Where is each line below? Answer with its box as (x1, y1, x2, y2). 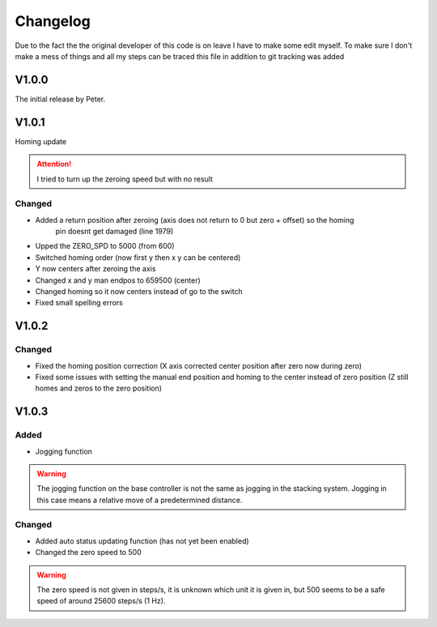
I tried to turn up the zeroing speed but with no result (36, 174, 214, 184)
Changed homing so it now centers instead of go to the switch (35, 287, 243, 296)
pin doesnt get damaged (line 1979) (55, 227, 174, 237)
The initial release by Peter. (15, 94, 106, 104)
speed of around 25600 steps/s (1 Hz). (36, 596, 166, 606)
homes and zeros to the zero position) (35, 383, 162, 393)
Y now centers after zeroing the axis (35, 264, 156, 274)
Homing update (15, 136, 67, 146)
